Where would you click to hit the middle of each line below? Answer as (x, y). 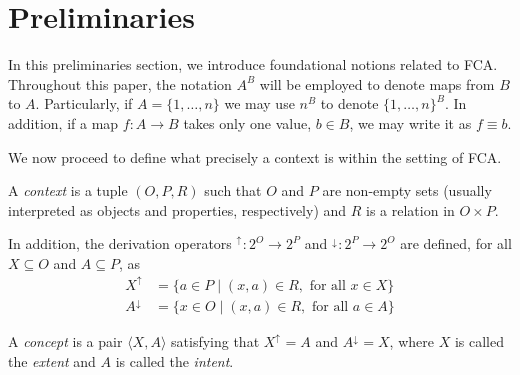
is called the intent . (174, 360)
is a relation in (410, 209)
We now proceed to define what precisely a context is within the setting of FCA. (255, 156)
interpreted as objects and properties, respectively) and (177, 209)
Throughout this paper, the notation (120, 83)
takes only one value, (247, 122)
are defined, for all (456, 243)
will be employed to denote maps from (377, 83)
